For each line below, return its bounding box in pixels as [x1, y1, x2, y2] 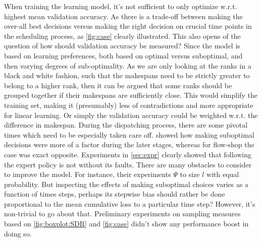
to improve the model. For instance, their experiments [4, 169, 171, 179]
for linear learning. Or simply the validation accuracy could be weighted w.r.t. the [4, 109, 258, 120]
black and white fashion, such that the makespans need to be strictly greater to [4, 70, 250, 81]
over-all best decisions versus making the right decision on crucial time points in [4, 21, 252, 31]
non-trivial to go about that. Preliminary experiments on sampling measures [4, 208, 241, 219]
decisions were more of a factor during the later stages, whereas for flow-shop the [4, 139, 254, 150]
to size [180, 169, 200, 179]
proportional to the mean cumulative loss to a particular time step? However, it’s [4, 198, 255, 209]
